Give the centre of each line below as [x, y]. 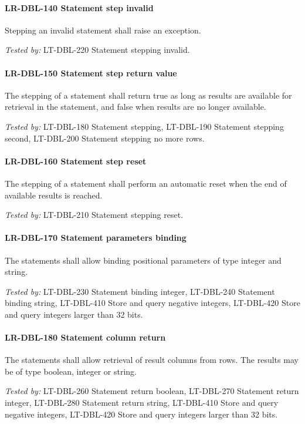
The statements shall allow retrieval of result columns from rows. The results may [152, 360]
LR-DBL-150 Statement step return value [91, 73]
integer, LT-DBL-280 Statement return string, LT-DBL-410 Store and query [142, 403]
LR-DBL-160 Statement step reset [76, 161]
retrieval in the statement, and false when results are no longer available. [135, 107]
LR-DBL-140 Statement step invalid [79, 7]
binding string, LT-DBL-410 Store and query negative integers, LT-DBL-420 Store [152, 303]
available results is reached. [54, 195]
